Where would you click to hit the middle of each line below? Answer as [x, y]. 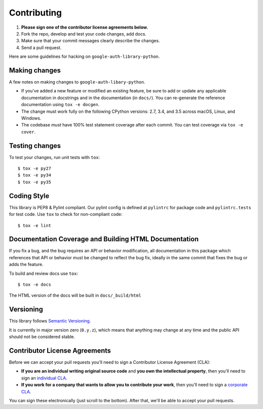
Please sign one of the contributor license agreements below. [85, 27]
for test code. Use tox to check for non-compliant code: [66, 214]
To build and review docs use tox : [43, 273]
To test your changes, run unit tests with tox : [54, 157]
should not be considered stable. [42, 337]
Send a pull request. [41, 47]
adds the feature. [26, 265]
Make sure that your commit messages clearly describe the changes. [91, 41]
